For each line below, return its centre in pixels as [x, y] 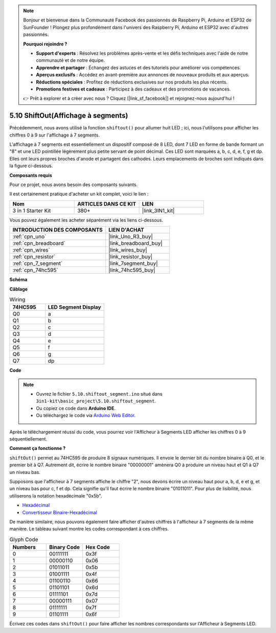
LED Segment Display [75, 307]
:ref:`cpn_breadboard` [39, 243]
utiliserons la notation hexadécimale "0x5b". [56, 495]
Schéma [18, 280]
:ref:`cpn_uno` [29, 237]
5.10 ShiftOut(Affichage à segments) [69, 116]
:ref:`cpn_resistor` [34, 257]
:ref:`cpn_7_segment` [38, 263]
